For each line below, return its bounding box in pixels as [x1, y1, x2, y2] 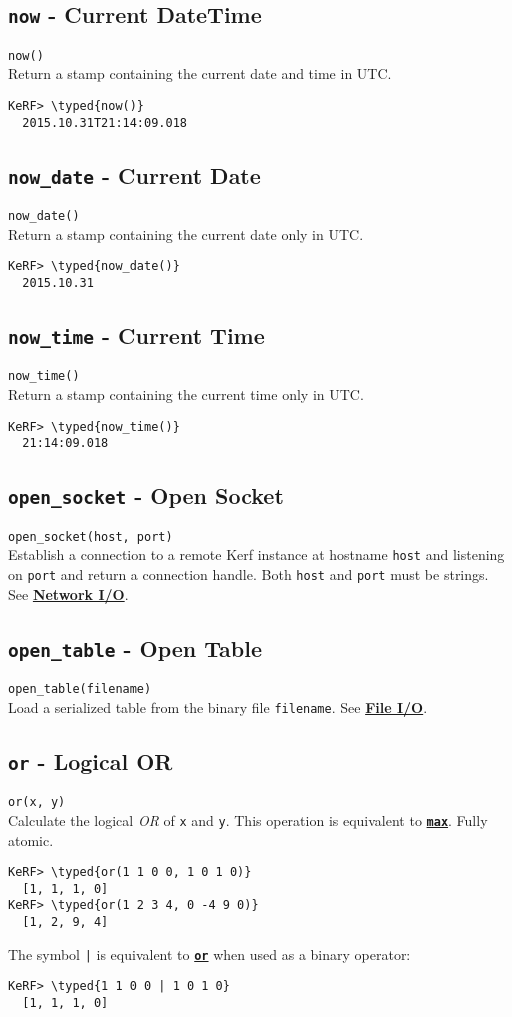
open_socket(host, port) [8, 529, 173, 544]
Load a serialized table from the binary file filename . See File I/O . [8, 696, 428, 717]
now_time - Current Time [8, 320, 265, 351]
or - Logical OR [8, 745, 173, 776]
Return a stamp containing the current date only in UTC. [8, 223, 364, 244]
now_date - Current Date [8, 159, 261, 190]
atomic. [8, 829, 54, 850]
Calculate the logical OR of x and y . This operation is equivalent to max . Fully [8, 809, 488, 830]
